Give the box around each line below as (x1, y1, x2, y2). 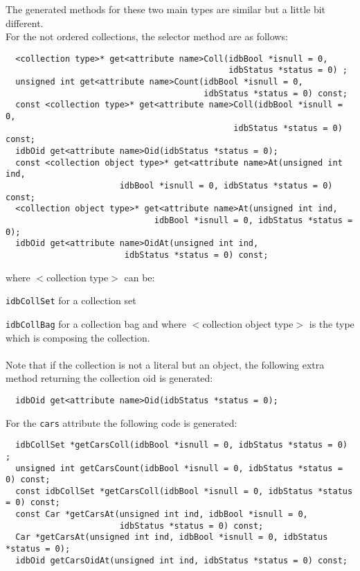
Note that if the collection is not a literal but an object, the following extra (6, 357, 325, 371)
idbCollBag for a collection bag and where (6, 316, 187, 331)
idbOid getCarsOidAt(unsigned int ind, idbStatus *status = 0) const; (15, 555, 348, 565)
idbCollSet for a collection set (6, 293, 136, 308)
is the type (309, 316, 354, 331)
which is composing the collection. (6, 330, 150, 344)
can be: (124, 270, 155, 284)
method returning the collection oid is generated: (6, 371, 213, 385)
